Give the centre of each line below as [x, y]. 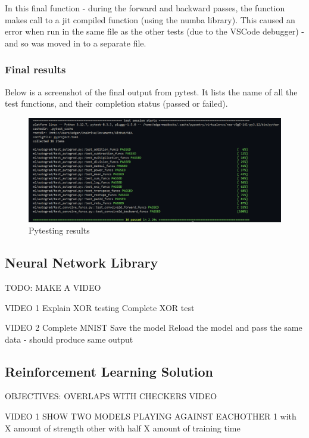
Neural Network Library [82, 263]
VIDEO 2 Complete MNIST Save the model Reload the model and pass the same [154, 327]
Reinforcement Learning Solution [109, 371]
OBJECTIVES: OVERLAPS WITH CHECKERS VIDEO [111, 396]
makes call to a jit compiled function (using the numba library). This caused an [150, 19]
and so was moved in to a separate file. [76, 43]
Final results [35, 69]
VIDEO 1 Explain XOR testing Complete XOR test [100, 307]
